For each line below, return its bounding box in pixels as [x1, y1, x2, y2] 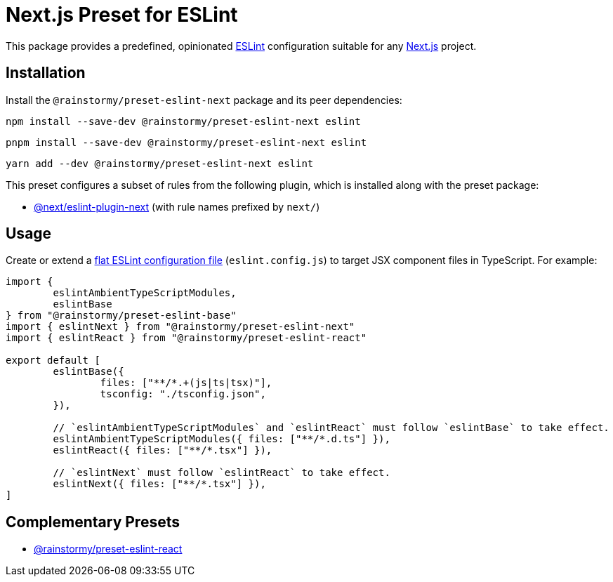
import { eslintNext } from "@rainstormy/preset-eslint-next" [6, 321, 355, 333]
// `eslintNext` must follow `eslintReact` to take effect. [53, 467, 390, 479]
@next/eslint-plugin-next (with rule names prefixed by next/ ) [34, 200, 320, 213]
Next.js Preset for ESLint [6, 3, 238, 27]
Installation [6, 64, 86, 82]
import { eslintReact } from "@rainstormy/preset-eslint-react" [6, 332, 367, 344]
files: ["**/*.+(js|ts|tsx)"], [100, 377, 272, 389]
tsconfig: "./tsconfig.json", [100, 388, 266, 400]
